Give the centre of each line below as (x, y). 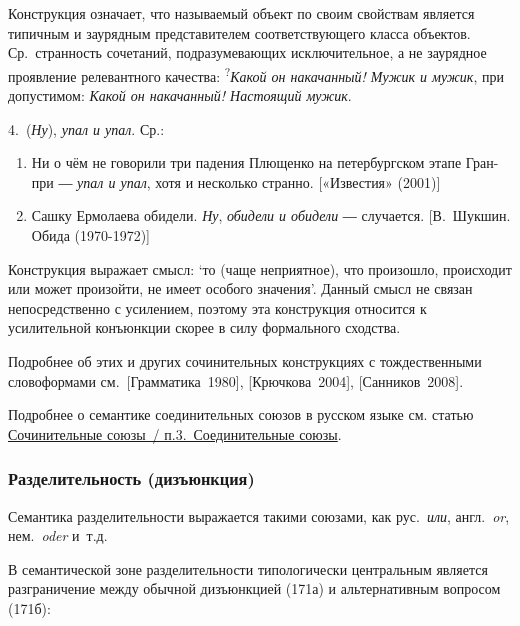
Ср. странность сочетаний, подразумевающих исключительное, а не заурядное (247, 52)
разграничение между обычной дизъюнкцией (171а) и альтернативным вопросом (254, 588)
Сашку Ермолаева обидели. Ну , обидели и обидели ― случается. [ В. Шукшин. (271, 215)
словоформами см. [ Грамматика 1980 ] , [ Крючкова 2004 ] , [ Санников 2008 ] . (236, 380)
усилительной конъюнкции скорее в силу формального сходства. (204, 327)
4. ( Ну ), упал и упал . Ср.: (86, 128)
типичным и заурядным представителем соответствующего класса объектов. (239, 32)
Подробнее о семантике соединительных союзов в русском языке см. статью (241, 414)
